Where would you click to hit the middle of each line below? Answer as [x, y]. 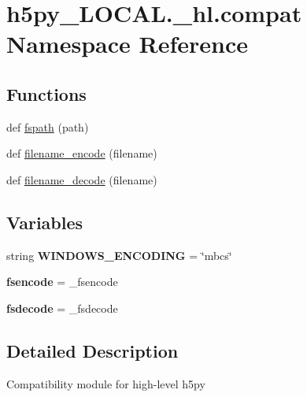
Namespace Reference [127, 44]
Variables [45, 222]
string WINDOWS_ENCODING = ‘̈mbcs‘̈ [119, 255]
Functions [46, 93]
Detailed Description [92, 350]
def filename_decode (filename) [82, 179]
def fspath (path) [48, 126]
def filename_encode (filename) [82, 153]
